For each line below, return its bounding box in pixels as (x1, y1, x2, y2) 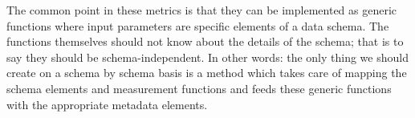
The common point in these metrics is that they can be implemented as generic (6, 2, 397, 18)
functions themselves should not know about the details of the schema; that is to (6, 33, 404, 50)
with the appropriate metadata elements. (6, 96, 208, 112)
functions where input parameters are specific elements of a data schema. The (6, 17, 389, 34)
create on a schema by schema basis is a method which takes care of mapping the (6, 64, 407, 81)
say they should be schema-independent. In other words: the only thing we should (6, 48, 409, 65)
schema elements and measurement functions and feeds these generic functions (6, 79, 392, 96)
